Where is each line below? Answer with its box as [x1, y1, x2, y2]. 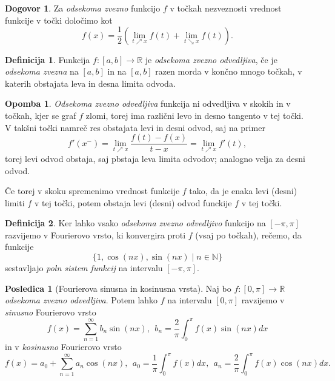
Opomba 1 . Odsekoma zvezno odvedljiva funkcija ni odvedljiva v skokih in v [5, 97, 291, 110]
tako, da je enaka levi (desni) [189, 184, 297, 197]
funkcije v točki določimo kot [5, 13, 113, 26]
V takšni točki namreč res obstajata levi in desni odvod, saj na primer [5, 121, 265, 133]
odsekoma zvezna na [5, 65, 79, 78]
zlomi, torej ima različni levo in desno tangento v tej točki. [85, 109, 303, 122]
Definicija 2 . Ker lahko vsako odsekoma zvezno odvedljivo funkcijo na [5, 217, 266, 229]
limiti [5, 196, 25, 209]
